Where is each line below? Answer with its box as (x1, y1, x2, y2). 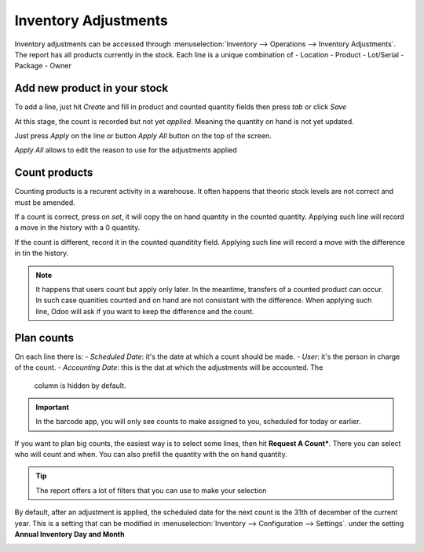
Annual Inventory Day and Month (14, 530, 125, 539)
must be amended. (14, 197, 76, 207)
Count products (14, 166, 93, 180)
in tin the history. (14, 248, 69, 258)
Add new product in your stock (14, 82, 169, 95)
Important (35, 402, 70, 411)
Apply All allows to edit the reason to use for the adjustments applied (14, 145, 237, 155)
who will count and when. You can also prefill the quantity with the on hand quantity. (14, 450, 287, 459)
